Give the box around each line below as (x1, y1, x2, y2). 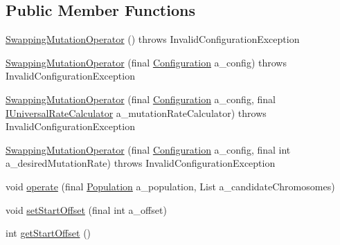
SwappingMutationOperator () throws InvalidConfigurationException (6, 32, 300, 46)
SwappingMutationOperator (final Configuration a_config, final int (6, 142, 291, 156)
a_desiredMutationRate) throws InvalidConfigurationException (6, 156, 276, 170)
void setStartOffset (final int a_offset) (6, 202, 167, 217)
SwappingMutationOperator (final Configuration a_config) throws (6, 55, 287, 69)
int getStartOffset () (6, 226, 91, 240)
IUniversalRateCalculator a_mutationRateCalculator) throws (6, 105, 267, 120)
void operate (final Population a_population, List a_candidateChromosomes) (6, 179, 335, 193)
